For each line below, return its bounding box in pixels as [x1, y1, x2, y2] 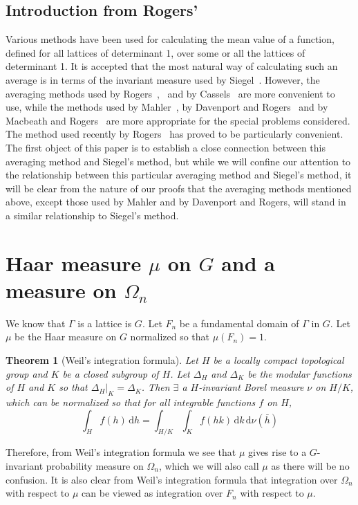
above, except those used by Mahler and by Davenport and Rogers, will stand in [6, 194, 346, 209]
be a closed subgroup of [62, 366, 159, 380]
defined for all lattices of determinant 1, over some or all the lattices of [6, 45, 305, 59]
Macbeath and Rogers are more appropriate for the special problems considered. [6, 113, 350, 127]
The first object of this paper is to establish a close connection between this [6, 140, 326, 154]
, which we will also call [158, 458, 259, 472]
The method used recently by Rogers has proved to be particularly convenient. [6, 127, 343, 141]
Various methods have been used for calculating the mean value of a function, [6, 32, 335, 46]
